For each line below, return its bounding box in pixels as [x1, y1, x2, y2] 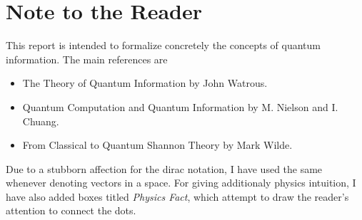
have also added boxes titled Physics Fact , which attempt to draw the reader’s [6, 189, 349, 204]
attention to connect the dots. [6, 203, 136, 218]
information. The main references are [6, 51, 168, 66]
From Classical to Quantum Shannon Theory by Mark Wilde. [22, 137, 293, 152]
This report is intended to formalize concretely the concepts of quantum [6, 38, 321, 53]
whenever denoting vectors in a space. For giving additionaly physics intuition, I [6, 175, 356, 190]
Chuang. [22, 113, 59, 128]
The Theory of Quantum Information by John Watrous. [22, 75, 268, 90]
